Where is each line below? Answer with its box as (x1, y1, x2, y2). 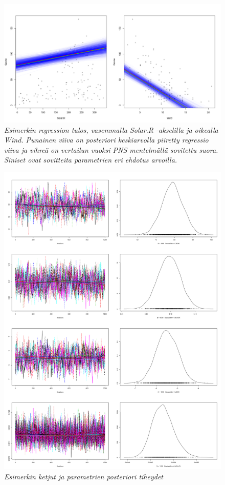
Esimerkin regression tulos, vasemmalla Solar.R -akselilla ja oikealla (4, 124, 218, 135)
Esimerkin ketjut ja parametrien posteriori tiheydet (4, 471, 163, 481)
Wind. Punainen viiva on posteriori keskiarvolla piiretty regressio (4, 134, 209, 145)
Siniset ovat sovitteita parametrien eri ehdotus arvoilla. (4, 154, 177, 165)
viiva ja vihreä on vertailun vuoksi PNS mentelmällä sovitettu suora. (4, 144, 218, 155)
